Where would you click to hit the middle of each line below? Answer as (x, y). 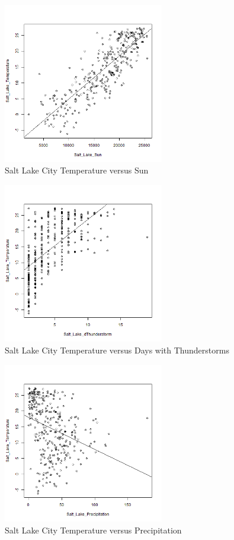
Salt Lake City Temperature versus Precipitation (93, 530)
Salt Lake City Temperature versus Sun (77, 170)
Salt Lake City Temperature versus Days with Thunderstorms (117, 350)
